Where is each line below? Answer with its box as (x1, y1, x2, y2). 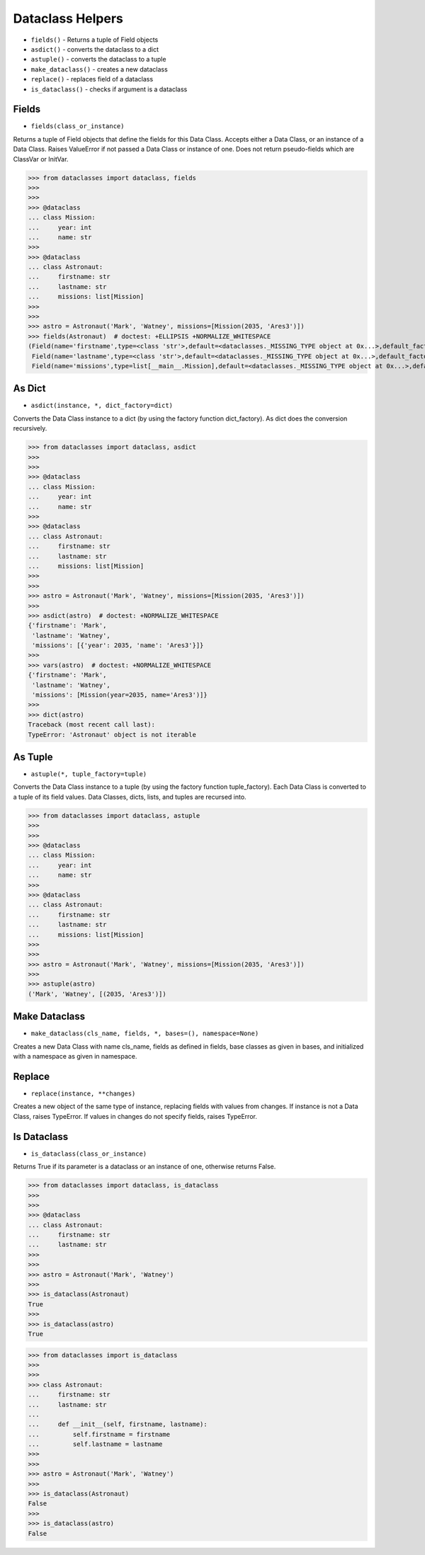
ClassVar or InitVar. (13, 154, 69, 163)
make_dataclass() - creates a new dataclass (30, 64, 168, 74)
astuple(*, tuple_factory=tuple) (30, 770, 147, 778)
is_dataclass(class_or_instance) (30, 1149, 147, 1158)
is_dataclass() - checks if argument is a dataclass (30, 85, 188, 93)
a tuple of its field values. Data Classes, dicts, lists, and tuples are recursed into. (13, 792, 247, 801)
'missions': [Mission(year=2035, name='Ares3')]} (32, 691, 208, 699)
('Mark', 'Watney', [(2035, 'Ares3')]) (28, 990, 166, 998)
